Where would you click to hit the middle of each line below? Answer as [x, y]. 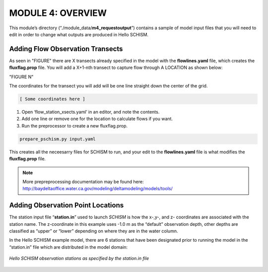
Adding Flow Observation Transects [66, 49]
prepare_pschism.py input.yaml [58, 139]
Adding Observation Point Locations [67, 205]
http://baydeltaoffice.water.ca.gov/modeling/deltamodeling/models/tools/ [98, 189]
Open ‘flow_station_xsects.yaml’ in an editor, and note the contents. [91, 112]
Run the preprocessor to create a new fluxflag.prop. [75, 126]
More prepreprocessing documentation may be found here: [83, 182]
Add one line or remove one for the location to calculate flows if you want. [97, 119]
